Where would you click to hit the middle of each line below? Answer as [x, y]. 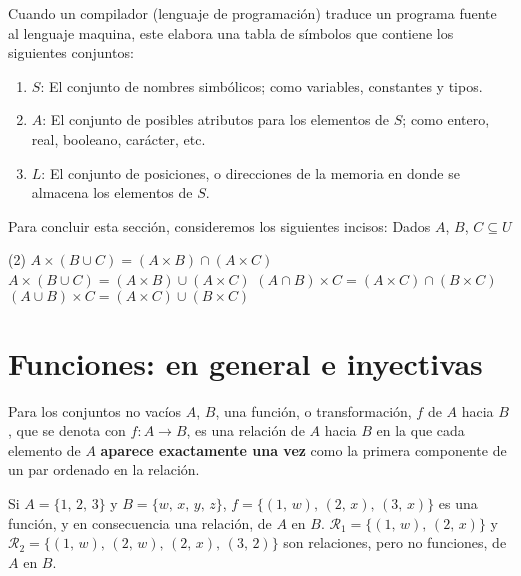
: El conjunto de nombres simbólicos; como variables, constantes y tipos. [261, 85]
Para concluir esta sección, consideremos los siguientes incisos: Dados [219, 225]
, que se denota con [67, 430]
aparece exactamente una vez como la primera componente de [303, 449]
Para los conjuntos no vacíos [95, 410]
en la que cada [420, 430]
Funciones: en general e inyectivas [245, 362]
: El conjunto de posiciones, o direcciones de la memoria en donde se [250, 172]
